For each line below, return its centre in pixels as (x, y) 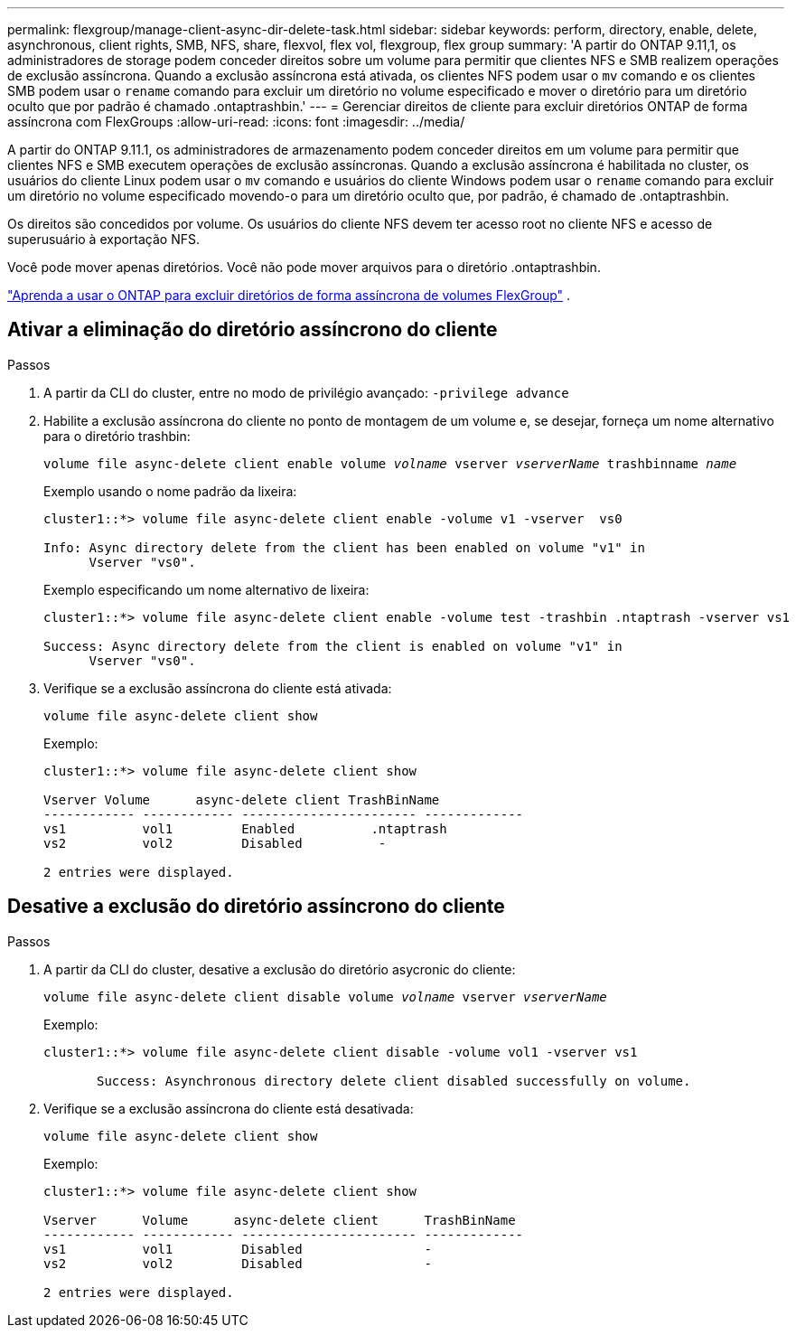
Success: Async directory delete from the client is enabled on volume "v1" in (333, 646)
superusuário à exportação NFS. (104, 239)
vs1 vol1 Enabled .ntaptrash (245, 828)
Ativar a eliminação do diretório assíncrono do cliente (253, 330)
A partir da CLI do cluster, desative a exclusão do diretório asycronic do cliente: (280, 969)
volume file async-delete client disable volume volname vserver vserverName (325, 997)
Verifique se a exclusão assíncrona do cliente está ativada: (218, 688)
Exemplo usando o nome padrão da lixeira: (170, 491)
